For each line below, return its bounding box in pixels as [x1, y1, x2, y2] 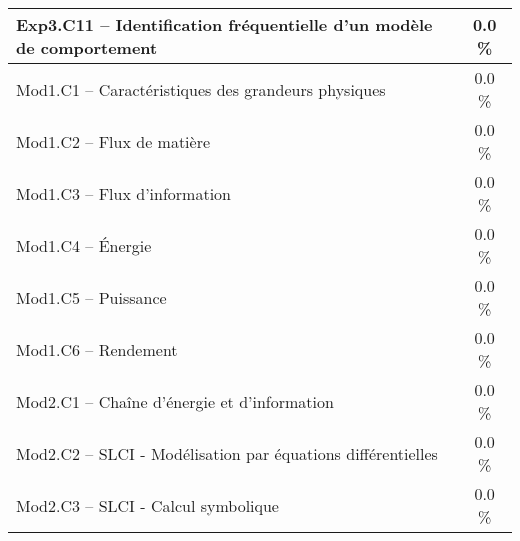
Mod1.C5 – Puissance [16, 285, 167, 309]
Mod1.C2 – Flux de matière [16, 129, 211, 153]
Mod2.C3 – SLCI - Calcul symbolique [16, 493, 279, 517]
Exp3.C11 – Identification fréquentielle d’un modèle [16, 13, 433, 36]
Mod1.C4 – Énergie [16, 233, 152, 257]
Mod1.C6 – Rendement [16, 337, 178, 361]
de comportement [16, 36, 158, 59]
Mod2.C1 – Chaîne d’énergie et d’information [16, 389, 334, 413]
